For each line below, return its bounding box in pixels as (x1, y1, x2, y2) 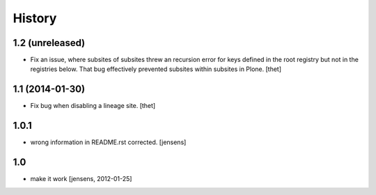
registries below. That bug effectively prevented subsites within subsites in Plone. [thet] (30, 65, 282, 73)
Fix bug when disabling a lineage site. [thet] (30, 102, 156, 110)
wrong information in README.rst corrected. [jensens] (30, 138, 187, 146)
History (13, 10, 57, 26)
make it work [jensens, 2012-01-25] (30, 175, 132, 183)
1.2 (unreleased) (13, 37, 86, 49)
